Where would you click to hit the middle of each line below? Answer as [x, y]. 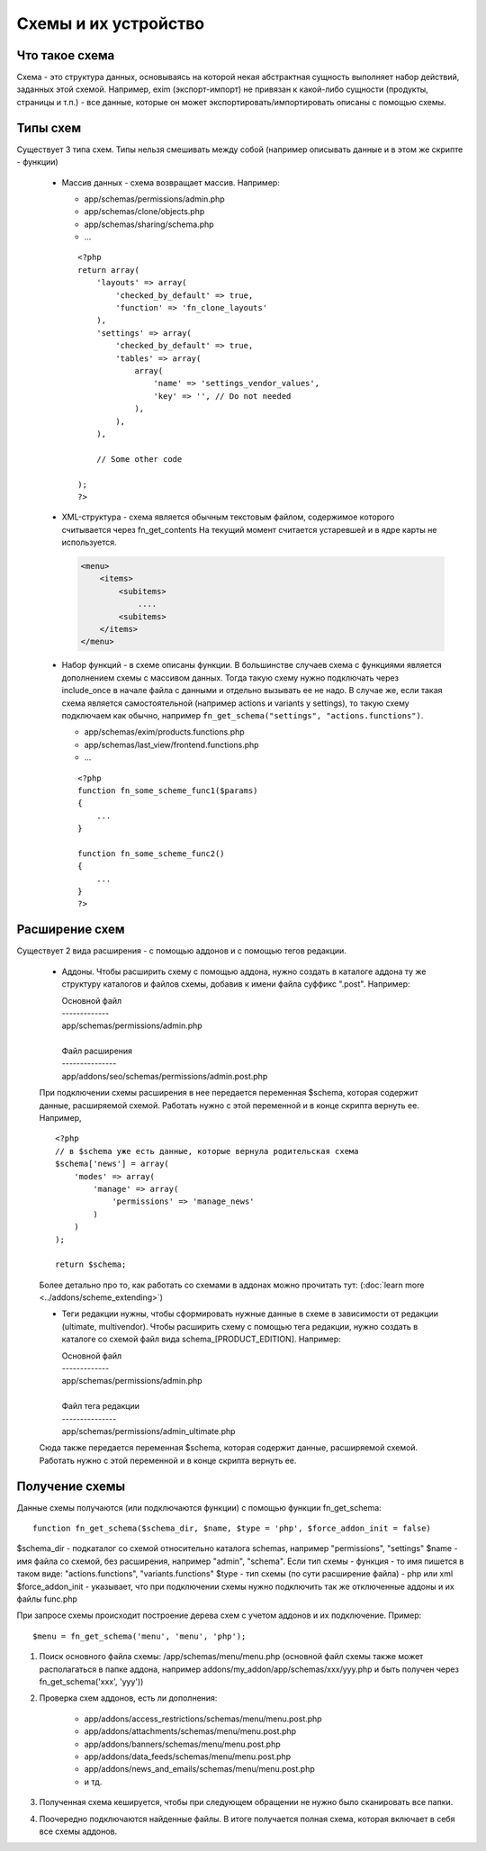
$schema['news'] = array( [112, 1164]
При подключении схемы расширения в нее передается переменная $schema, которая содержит [229, 1093]
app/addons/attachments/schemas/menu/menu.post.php [190, 1731]
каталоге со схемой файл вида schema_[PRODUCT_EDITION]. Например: [201, 1339]
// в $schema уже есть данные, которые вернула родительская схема [207, 1151]
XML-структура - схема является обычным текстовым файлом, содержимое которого [228, 517]
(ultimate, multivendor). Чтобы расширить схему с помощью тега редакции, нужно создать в [240, 1326]
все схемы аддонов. [78, 1831]
